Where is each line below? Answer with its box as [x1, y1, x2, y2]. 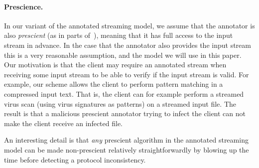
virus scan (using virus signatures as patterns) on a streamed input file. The [4, 98, 237, 109]
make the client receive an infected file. [4, 118, 123, 128]
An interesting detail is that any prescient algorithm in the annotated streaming [4, 135, 249, 145]
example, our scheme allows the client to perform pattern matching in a [4, 79, 223, 89]
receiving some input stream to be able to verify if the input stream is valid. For [4, 69, 249, 79]
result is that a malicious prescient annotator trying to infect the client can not [4, 108, 246, 119]
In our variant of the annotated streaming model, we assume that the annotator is [4, 20, 255, 30]
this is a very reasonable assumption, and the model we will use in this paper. [4, 49, 242, 60]
